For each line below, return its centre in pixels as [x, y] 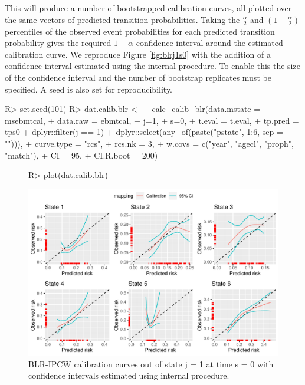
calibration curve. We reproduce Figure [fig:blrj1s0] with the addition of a [138, 54]
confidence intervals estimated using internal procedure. [129, 375]
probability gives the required [58, 43]
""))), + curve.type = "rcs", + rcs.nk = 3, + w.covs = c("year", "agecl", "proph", [149, 143]
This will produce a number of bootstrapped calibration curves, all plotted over [148, 8]
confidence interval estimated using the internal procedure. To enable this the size [152, 66]
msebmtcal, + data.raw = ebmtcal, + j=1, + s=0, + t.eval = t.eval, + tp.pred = [152, 120]
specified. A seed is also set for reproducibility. [89, 89]
